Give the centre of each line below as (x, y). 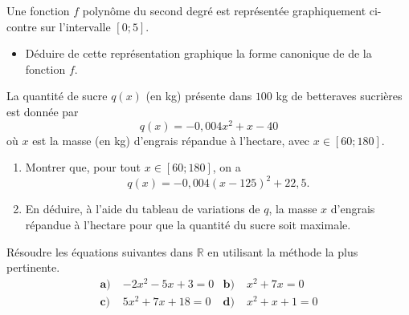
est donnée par (43, 111)
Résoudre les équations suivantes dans (100, 251)
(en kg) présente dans (199, 96)
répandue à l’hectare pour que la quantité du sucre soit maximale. (188, 224)
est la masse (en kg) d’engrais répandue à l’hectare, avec (171, 140)
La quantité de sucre (57, 96)
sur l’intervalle (76, 26)
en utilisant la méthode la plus (283, 251)
